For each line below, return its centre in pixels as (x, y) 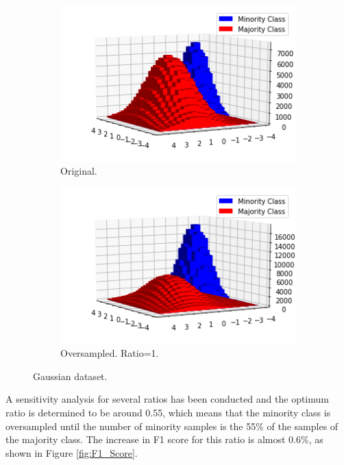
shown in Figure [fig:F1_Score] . (72, 452)
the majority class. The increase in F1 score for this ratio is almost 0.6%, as (164, 439)
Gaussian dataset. (70, 376)
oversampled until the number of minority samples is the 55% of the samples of (172, 426)
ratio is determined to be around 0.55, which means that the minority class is (168, 412)
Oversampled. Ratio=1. (110, 353)
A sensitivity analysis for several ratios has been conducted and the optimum (167, 399)
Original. (79, 171)
